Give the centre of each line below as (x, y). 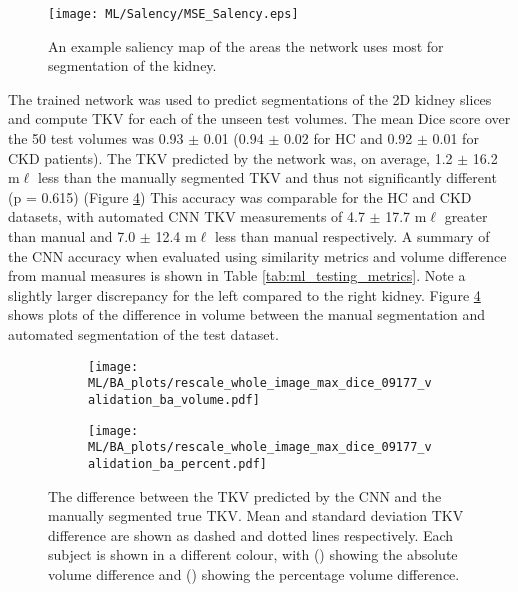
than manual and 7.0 (72, 236)
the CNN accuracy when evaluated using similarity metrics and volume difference (257, 255)
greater (466, 216)
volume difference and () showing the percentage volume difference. (254, 573)
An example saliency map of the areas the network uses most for (246, 45)
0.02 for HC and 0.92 (348, 138)
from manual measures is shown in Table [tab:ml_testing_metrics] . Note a (237, 275)
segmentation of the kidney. (132, 65)
